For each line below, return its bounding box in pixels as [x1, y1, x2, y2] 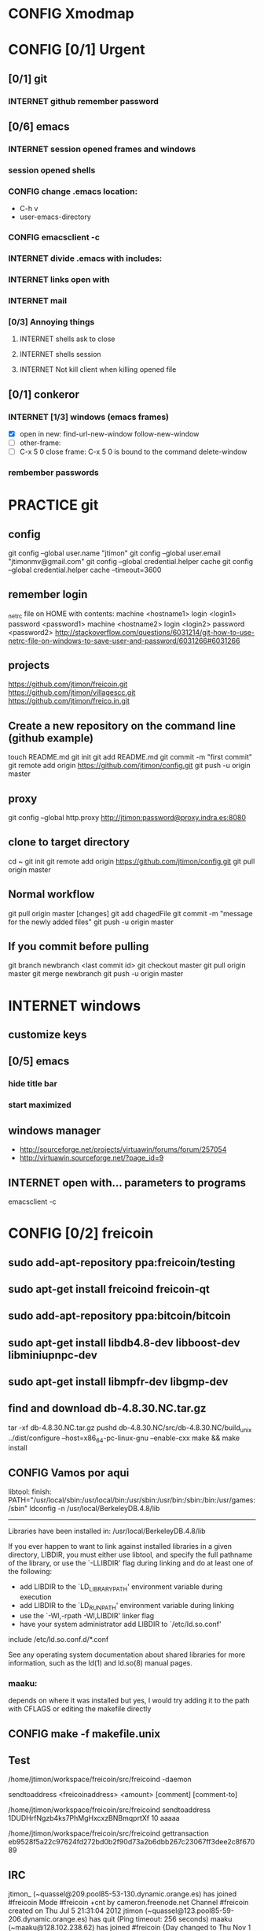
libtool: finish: [8, 1487, 52, 1497]
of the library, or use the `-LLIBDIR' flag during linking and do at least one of [8, 1558, 254, 1568]
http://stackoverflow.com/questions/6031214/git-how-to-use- [54, 627, 255, 637]
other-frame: [19, 438, 61, 447]
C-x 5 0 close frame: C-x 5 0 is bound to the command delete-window [19, 447, 247, 457]
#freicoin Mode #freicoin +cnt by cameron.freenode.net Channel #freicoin [8, 1898, 249, 1907]
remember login [8, 588, 88, 601]
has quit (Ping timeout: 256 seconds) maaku [89, 1914, 233, 1924]
